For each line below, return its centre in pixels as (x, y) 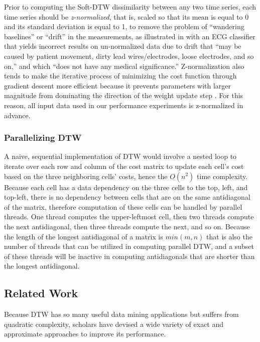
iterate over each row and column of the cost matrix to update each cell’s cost (124, 166)
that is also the (229, 236)
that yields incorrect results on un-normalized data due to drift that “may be (123, 46)
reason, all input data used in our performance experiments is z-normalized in (124, 105)
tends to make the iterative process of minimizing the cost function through (120, 76)
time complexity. (222, 176)
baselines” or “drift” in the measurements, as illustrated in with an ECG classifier (130, 36)
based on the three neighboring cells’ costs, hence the (86, 176)
